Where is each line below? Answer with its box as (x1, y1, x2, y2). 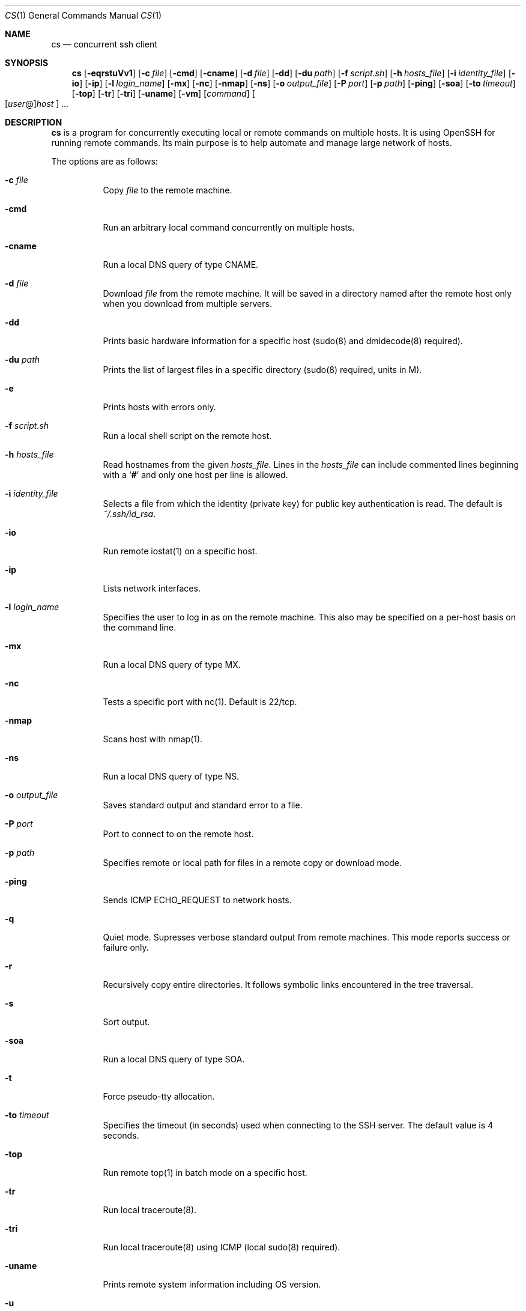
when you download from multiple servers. (103, 298, 272, 309)
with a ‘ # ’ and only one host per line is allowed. (103, 470, 288, 480)
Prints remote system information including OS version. (103, 1279, 321, 1289)
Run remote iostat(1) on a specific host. (103, 546, 258, 556)
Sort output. (103, 1017, 150, 1027)
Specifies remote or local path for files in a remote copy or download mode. (103, 858, 402, 868)
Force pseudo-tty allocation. (103, 1091, 215, 1101)
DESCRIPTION (5, 117, 62, 127)
